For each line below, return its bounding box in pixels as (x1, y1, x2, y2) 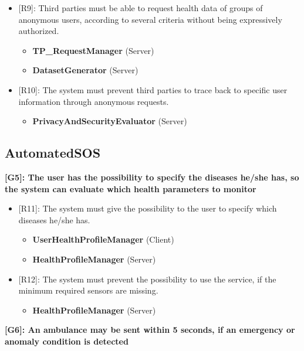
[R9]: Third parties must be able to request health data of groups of (18, 2, 263, 13)
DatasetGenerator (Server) (32, 64, 139, 76)
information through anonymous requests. (18, 95, 169, 107)
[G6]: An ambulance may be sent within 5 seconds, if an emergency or (5, 323, 295, 336)
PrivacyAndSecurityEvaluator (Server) (32, 115, 187, 127)
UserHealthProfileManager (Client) (32, 233, 174, 246)
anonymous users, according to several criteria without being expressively (18, 13, 282, 25)
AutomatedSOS (5, 144, 101, 162)
